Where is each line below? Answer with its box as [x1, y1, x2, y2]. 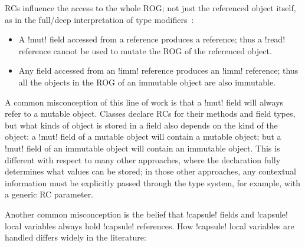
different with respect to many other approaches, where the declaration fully [5, 153, 281, 166]
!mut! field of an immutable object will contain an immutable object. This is [5, 141, 280, 154]
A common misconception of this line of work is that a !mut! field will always [5, 95, 284, 108]
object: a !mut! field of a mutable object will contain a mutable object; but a [5, 130, 281, 143]
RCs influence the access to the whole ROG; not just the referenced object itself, [5, 2, 296, 14]
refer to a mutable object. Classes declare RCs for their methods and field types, [5, 107, 296, 120]
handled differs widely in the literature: [5, 231, 146, 243]
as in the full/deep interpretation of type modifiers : [5, 13, 194, 25]
